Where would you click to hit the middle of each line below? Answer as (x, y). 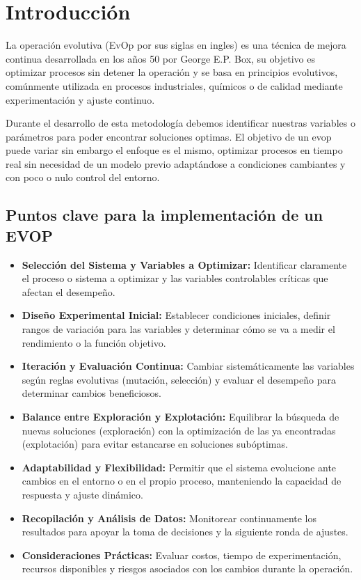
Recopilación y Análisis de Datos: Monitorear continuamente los (169, 518)
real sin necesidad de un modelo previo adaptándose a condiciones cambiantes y (176, 163)
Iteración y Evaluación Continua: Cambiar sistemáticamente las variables (188, 366)
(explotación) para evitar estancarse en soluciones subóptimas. (155, 444)
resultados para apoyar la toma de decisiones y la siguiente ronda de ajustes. (185, 532)
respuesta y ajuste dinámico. (82, 494)
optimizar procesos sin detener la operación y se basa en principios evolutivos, (172, 72)
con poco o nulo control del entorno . (83, 177)
